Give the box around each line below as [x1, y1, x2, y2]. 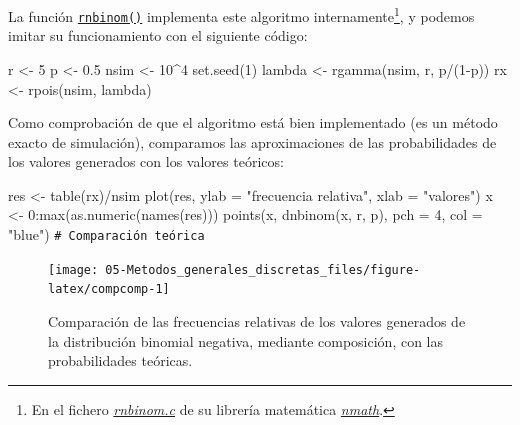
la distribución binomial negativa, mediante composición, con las [48, 330, 444, 351]
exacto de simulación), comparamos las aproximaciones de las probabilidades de [8, 131, 497, 152]
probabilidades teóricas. [48, 350, 193, 371]
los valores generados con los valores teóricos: [8, 151, 284, 172]
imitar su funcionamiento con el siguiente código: [8, 25, 308, 46]
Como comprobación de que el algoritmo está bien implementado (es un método [8, 112, 498, 133]
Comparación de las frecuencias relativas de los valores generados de [48, 311, 466, 332]
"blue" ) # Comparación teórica [8, 224, 205, 245]
